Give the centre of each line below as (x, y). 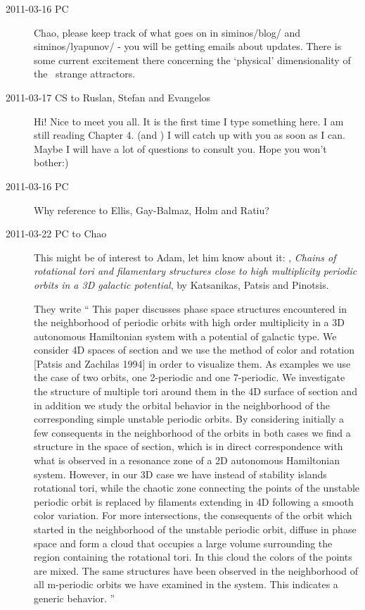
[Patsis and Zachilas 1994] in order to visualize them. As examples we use (192, 363)
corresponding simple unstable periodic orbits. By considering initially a (189, 419)
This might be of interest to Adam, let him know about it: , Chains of (185, 257)
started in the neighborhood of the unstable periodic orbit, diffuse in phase (195, 529)
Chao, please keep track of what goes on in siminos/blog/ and (167, 32)
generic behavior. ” (75, 598)
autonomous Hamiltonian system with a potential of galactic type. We (185, 336)
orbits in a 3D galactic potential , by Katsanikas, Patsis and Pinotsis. (181, 284)
